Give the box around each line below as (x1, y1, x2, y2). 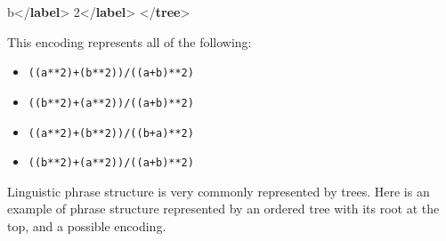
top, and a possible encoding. (7, 217, 166, 235)
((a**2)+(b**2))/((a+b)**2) (28, 67, 194, 80)
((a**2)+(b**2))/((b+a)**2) (28, 126, 194, 140)
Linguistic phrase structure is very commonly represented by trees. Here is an (7, 181, 430, 200)
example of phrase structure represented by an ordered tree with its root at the (7, 199, 440, 218)
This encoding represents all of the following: (7, 32, 252, 51)
